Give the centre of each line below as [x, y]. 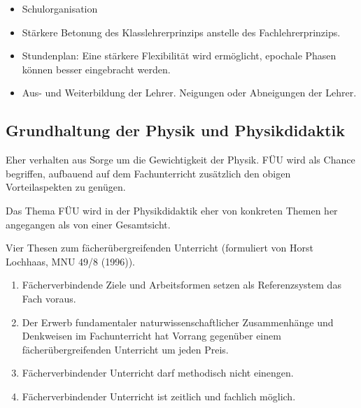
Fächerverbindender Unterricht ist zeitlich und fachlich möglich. [159, 396]
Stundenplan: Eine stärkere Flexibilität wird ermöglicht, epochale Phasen [179, 56]
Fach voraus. [49, 298]
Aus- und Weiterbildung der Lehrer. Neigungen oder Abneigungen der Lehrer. [189, 93]
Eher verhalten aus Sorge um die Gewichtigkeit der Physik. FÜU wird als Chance [180, 160]
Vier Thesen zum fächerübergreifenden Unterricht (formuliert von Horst [160, 248]
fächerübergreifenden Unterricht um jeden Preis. [125, 349]
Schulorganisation [60, 8]
